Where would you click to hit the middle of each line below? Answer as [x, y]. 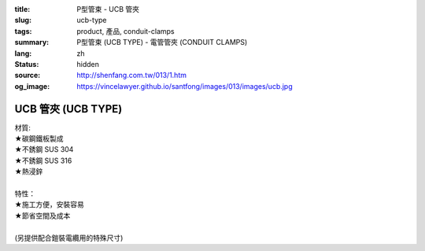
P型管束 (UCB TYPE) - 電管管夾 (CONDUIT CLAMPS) [162, 42]
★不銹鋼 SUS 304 [44, 149]
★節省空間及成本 [42, 216]
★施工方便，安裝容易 [49, 205]
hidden [88, 64]
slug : [23, 20]
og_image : [32, 86]
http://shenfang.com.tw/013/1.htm [131, 76]
